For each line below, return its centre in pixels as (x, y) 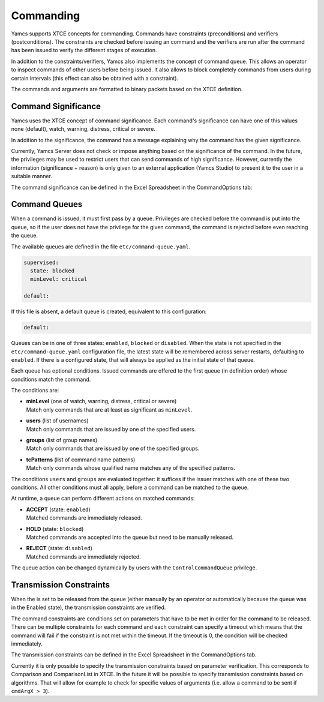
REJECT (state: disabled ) (59, 548)
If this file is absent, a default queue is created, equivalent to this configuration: (109, 311)
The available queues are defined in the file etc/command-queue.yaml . (101, 247)
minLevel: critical (59, 279)
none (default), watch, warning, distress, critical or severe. (83, 129)
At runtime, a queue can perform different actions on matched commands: (103, 499)
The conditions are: (35, 391)
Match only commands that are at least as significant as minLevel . (109, 409)
